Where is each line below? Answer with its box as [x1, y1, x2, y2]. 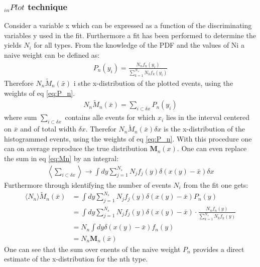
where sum [4, 112, 37, 122]
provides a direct [193, 243, 244, 254]
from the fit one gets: [183, 179, 248, 190]
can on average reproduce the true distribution [4, 143, 148, 154]
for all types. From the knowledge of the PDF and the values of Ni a [34, 40, 244, 50]
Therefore [4, 77, 34, 88]
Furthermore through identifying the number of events [4, 179, 171, 190]
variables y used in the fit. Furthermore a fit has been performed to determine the [4, 30, 256, 40]
